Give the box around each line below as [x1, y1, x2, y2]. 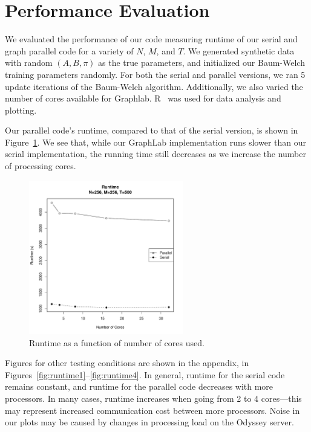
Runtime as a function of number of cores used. [29, 336, 205, 349]
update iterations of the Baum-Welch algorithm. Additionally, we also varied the [5, 80, 303, 92]
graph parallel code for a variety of [5, 44, 134, 57]
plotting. [5, 103, 37, 116]
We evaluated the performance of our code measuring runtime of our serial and [5, 33, 298, 45]
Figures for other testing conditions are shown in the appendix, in [5, 356, 249, 369]
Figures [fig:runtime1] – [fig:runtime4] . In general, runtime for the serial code [5, 368, 285, 381]
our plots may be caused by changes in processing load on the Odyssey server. [5, 416, 294, 428]
